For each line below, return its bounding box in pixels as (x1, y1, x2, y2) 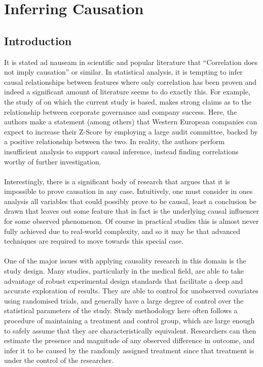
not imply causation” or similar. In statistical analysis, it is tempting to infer (4, 66, 243, 77)
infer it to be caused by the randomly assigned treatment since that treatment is (4, 345, 254, 355)
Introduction (4, 32, 72, 48)
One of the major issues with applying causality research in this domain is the (4, 255, 246, 266)
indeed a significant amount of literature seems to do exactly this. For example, (4, 86, 250, 97)
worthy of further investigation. (4, 156, 101, 166)
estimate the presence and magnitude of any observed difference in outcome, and (4, 335, 255, 346)
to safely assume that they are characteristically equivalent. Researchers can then (4, 325, 256, 336)
